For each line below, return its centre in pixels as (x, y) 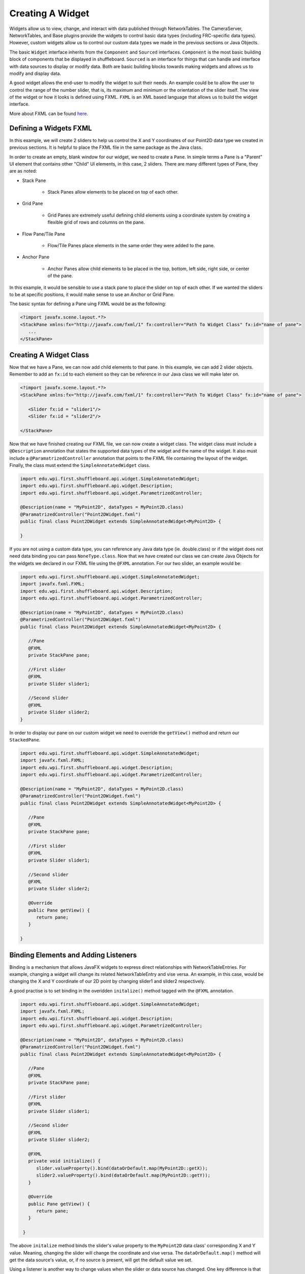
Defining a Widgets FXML (51, 128)
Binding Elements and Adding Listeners (73, 955)
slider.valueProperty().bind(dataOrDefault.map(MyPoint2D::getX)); (122, 1168)
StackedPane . (25, 739)
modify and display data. (35, 73)
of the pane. (60, 276)
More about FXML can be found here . (49, 113)
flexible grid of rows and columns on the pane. (96, 222)
